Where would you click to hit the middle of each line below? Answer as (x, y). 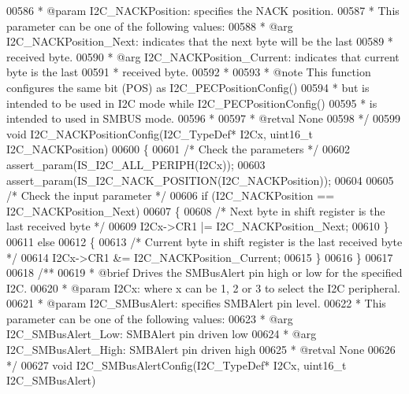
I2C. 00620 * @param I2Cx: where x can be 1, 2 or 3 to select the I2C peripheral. (203, 287)
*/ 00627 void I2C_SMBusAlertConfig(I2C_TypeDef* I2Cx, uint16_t (177, 365)
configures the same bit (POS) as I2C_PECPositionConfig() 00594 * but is (188, 87)
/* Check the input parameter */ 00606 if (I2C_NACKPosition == (171, 195)
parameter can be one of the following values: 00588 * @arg (150, 26)
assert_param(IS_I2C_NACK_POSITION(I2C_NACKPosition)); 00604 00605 (200, 180)
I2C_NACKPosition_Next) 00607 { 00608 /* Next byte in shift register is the (196, 210)
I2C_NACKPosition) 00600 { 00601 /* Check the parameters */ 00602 (178, 149)
